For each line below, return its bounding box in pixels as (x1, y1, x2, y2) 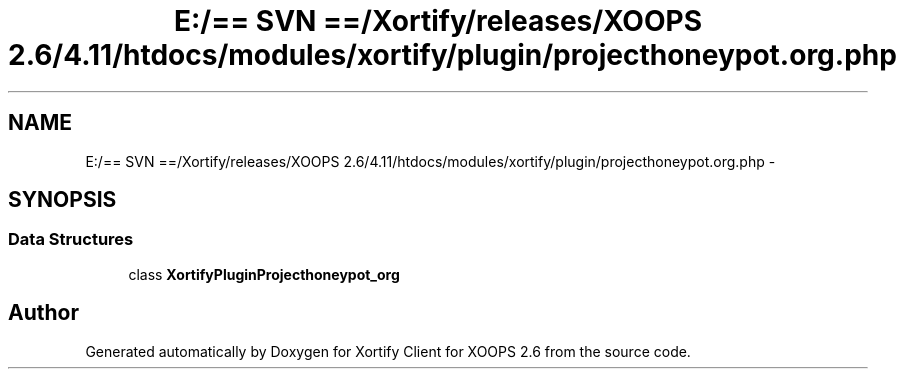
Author (8, 300, 79, 326)
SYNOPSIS (8, 187, 117, 213)
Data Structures (8, 229, 134, 250)
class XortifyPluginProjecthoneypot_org (128, 265, 400, 283)
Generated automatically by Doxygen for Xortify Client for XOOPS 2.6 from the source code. (85, 342, 691, 360)
